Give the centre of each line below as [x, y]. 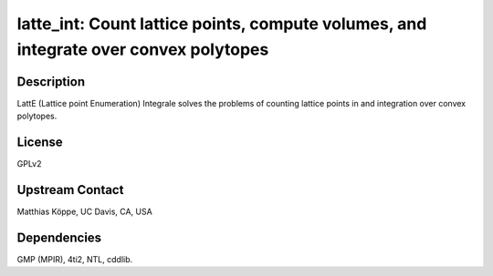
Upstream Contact [70, 190]
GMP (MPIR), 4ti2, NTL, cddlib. [75, 259]
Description [51, 82]
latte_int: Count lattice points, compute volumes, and [222, 24]
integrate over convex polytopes [143, 49]
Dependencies [59, 237]
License [40, 143]
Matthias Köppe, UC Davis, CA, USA [84, 212]
